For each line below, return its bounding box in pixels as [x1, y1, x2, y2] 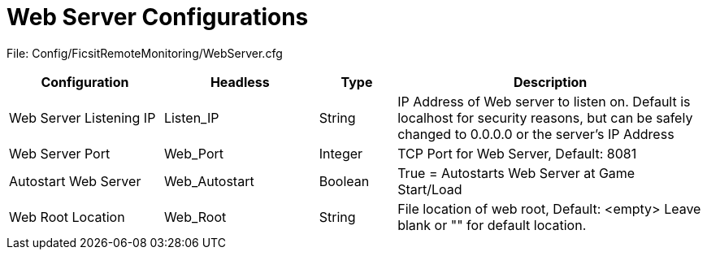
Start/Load [397, 180, 462, 197]
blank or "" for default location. [397, 216, 587, 233]
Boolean [319, 172, 370, 189]
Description [513, 73, 588, 90]
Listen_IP [163, 109, 219, 126]
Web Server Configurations [7, 3, 309, 31]
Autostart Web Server [9, 172, 141, 189]
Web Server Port [9, 145, 111, 162]
